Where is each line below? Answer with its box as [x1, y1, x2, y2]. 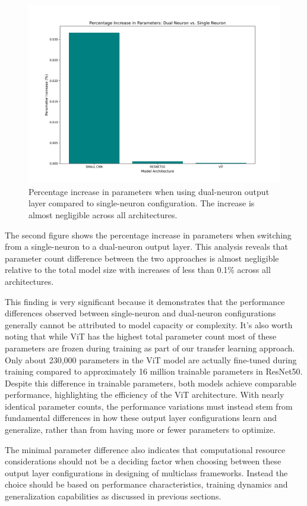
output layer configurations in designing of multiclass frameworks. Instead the [5, 466, 288, 479]
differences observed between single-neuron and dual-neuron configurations [5, 307, 276, 319]
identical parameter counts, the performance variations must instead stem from [5, 400, 293, 412]
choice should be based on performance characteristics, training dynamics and [5, 478, 288, 491]
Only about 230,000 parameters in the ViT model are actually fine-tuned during [5, 353, 297, 366]
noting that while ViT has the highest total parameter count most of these [5, 330, 277, 342]
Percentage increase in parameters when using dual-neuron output [29, 185, 270, 197]
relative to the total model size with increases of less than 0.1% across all [5, 263, 271, 276]
